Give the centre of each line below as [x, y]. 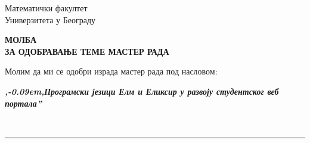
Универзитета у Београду [50, 19]
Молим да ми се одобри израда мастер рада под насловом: [111, 71]
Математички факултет [46, 8]
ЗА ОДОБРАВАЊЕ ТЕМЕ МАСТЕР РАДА [87, 51]
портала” [23, 103]
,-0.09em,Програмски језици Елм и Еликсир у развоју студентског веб [142, 91]
